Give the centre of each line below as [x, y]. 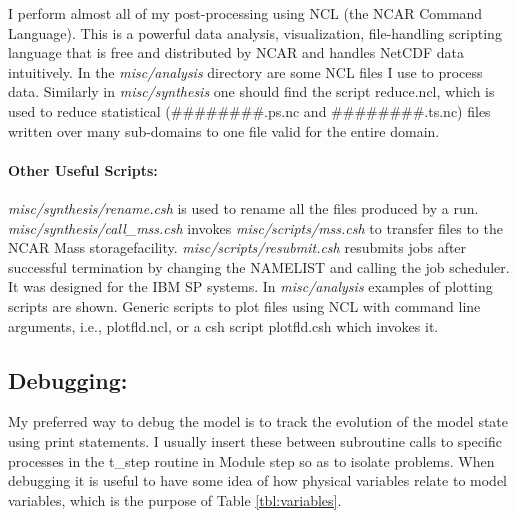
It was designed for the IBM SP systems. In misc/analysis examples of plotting [250, 286]
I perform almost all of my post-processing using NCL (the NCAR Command [245, 13]
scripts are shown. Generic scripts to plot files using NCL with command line [244, 305]
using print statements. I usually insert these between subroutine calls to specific [255, 440]
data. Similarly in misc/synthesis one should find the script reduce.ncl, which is [251, 91]
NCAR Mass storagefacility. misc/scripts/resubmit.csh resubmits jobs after [237, 247]
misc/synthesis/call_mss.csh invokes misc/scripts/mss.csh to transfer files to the [255, 227]
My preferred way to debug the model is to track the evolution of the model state [258, 421]
